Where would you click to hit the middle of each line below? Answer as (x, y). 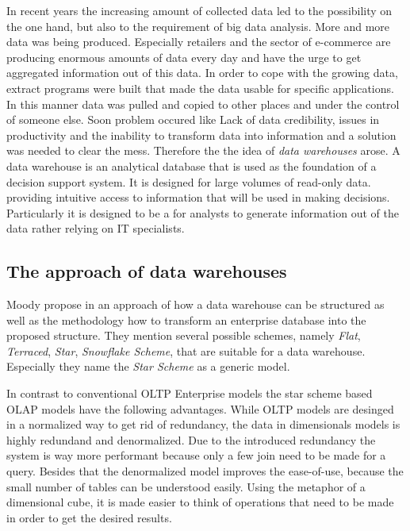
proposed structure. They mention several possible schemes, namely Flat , (184, 335)
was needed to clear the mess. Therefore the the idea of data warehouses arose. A (203, 150)
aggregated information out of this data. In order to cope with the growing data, (202, 73)
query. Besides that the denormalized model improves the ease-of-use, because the (205, 471)
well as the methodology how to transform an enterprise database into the (186, 319)
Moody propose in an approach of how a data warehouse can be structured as (195, 304)
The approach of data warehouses (147, 271)
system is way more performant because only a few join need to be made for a (196, 455)
